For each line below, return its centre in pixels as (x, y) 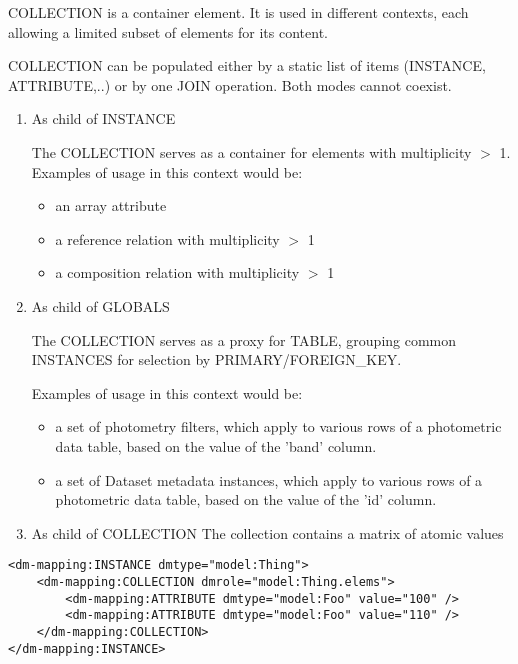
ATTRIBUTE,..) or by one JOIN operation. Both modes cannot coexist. (230, 84)
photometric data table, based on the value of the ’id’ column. (246, 499)
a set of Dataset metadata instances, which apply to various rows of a (269, 479)
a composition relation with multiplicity (177, 272)
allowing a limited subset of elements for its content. (168, 31)
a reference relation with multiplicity (167, 238)
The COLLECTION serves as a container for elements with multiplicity (251, 151)
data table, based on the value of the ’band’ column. (216, 445)
